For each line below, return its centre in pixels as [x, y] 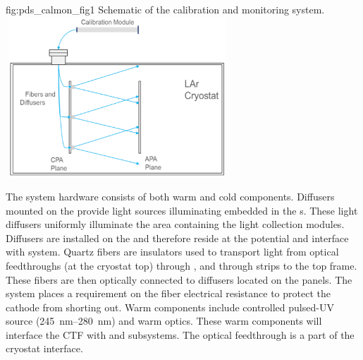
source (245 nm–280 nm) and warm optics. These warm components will [164, 321]
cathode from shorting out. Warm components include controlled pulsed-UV [170, 307]
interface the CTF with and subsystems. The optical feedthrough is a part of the [180, 334]
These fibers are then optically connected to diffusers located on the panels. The [179, 279]
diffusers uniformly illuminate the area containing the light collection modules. [175, 224]
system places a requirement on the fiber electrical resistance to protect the [168, 293]
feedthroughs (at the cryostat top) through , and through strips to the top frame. [181, 265]
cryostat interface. [44, 348]
